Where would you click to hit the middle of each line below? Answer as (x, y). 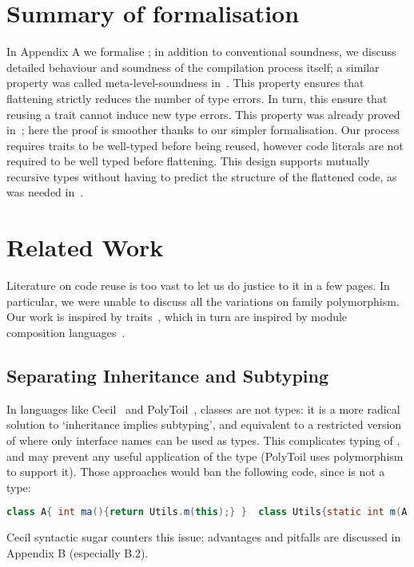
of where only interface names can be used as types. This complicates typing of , (203, 440)
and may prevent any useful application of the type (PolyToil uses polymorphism (205, 456)
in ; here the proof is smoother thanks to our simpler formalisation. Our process (203, 130)
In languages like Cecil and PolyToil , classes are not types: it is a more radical (203, 408)
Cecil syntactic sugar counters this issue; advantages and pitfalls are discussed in (204, 537)
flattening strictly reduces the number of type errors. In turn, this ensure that (197, 98)
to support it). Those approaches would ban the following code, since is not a (196, 472)
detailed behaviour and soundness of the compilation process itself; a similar (193, 67)
